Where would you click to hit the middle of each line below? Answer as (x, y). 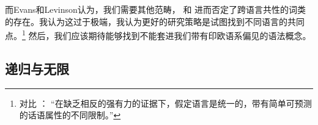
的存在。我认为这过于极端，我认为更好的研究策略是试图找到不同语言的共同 (155, 21)
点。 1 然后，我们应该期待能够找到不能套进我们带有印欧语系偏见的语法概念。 (158, 34)
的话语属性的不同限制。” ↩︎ (70, 115)
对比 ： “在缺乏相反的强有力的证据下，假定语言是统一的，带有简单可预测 (165, 103)
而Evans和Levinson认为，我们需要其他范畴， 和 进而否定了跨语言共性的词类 (156, 9)
